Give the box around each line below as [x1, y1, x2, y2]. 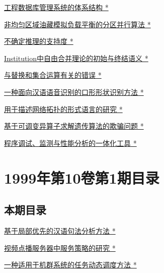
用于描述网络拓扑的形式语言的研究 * [4, 103, 123, 114]
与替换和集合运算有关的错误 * [4, 70, 102, 80]
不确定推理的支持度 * [4, 36, 73, 46]
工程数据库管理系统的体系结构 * [4, 2, 109, 12]
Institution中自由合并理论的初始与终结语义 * [4, 52, 148, 63]
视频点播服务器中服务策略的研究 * [4, 242, 116, 253]
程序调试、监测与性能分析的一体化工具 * [4, 137, 137, 148]
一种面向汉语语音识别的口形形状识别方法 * [4, 86, 144, 97]
